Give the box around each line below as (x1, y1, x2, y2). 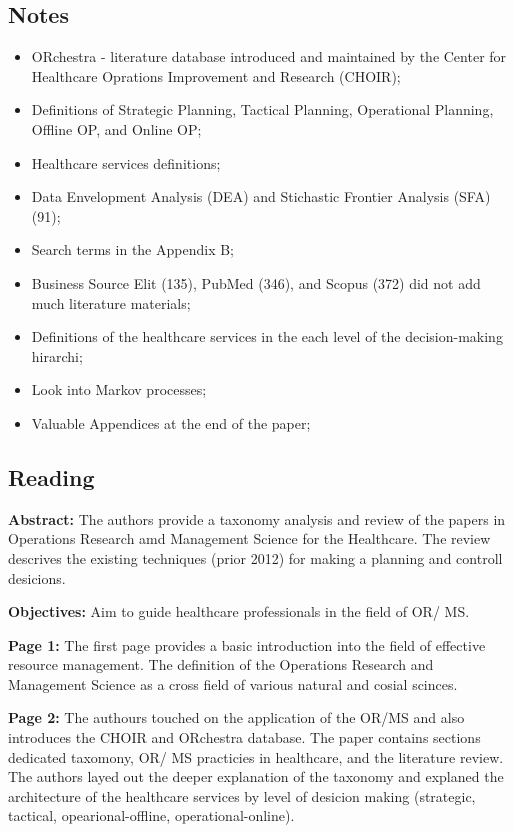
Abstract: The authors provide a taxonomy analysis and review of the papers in (8, 508, 506, 529)
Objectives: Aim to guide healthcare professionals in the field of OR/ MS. (8, 601, 470, 622)
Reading (8, 461, 95, 492)
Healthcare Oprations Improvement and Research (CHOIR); (31, 65, 401, 86)
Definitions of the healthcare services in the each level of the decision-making (31, 326, 503, 347)
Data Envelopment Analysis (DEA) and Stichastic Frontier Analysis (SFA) (31, 186, 491, 207)
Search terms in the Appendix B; (31, 239, 234, 260)
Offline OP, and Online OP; (31, 118, 202, 139)
